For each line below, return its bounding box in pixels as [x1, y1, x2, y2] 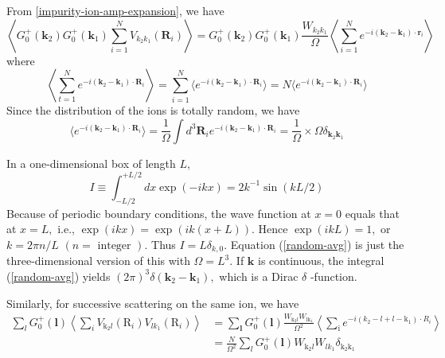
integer [97, 239, 131, 251]
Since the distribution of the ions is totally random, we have [6, 102, 300, 119]
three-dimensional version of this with [6, 252, 190, 269]
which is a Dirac [219, 267, 299, 284]
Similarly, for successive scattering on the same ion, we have [6, 294, 299, 311]
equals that [345, 204, 400, 221]
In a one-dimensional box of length [6, 154, 176, 171]
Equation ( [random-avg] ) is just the [230, 235, 404, 252]
